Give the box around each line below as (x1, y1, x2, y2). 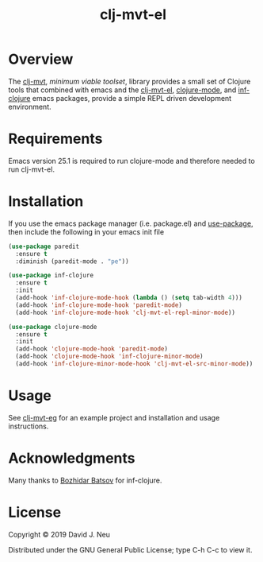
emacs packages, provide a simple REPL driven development (32, 93, 232, 103)
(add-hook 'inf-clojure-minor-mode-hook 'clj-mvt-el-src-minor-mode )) (15, 360, 253, 368)
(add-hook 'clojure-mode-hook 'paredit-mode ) (15, 345, 169, 353)
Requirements (8, 130, 103, 148)
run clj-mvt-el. (8, 165, 55, 174)
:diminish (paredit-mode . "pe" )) (15, 257, 129, 265)
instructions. (8, 421, 49, 431)
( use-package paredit (8, 242, 80, 250)
